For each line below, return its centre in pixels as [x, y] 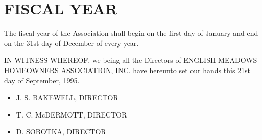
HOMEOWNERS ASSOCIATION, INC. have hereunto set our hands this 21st [127, 70]
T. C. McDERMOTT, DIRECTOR [72, 114]
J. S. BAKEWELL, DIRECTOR [67, 97]
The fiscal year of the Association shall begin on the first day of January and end [131, 33]
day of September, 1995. [42, 80]
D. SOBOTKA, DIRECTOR [61, 132]
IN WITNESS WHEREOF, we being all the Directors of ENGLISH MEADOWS [131, 60]
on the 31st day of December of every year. [72, 43]
